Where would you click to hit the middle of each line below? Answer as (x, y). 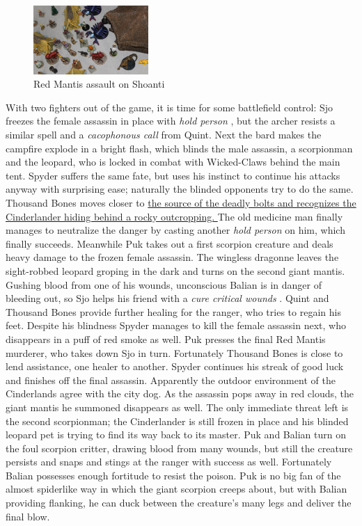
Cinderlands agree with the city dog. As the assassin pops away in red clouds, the (180, 393)
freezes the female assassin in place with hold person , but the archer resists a (171, 121)
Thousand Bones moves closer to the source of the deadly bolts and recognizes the (181, 202)
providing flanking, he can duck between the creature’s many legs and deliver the (179, 503)
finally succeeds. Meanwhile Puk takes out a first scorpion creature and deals (170, 243)
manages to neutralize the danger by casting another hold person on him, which (175, 230)
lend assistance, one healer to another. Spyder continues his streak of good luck (175, 366)
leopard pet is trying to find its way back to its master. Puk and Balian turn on (176, 435)
